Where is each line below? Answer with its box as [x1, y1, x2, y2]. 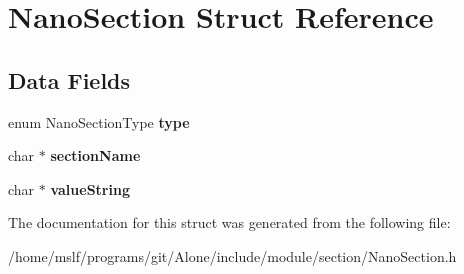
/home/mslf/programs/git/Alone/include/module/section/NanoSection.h [8, 245, 457, 266]
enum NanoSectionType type [8, 111, 190, 132]
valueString [50, 178, 130, 199]
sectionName [50, 145, 141, 166]
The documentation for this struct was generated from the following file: [8, 212, 451, 233]
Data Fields [8, 64, 131, 95]
